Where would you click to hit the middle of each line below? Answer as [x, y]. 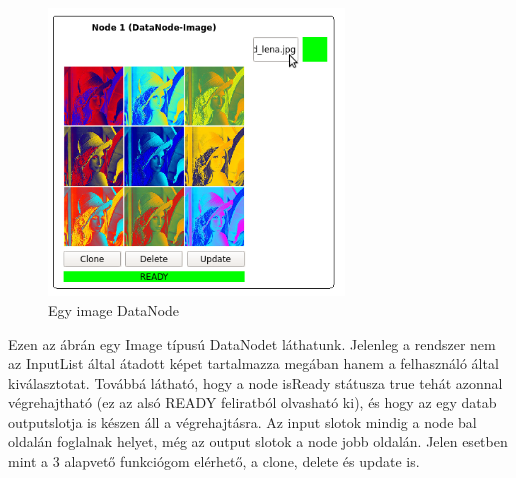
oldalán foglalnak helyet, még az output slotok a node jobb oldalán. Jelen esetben [258, 441]
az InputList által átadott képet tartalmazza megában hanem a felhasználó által [253, 363]
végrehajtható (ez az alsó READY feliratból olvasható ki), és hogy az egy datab [252, 402]
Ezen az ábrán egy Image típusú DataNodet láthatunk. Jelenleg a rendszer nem [252, 343]
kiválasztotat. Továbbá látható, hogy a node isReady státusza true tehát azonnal [255, 382]
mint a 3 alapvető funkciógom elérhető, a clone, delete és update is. [214, 461]
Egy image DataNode [114, 309]
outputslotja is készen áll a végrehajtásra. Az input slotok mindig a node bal [242, 421]
